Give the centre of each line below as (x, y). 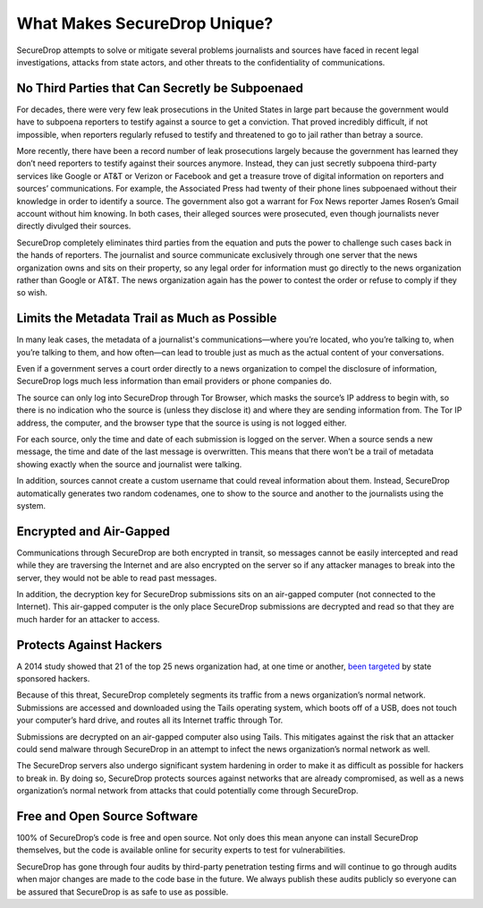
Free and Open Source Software (107, 816)
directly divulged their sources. (74, 226)
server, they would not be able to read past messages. (117, 578)
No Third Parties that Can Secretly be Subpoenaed (160, 88)
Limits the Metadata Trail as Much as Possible (147, 318)
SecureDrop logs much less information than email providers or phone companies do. (174, 381)
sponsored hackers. (53, 679)
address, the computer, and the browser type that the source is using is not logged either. (182, 423)
